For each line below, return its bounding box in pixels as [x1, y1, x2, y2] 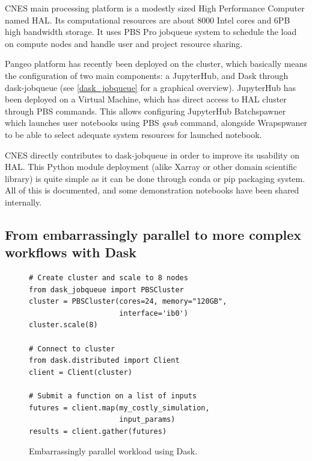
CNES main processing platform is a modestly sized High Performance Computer [5, 2, 305, 14]
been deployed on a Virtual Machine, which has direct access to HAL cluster [5, 93, 287, 105]
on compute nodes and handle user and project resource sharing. [5, 37, 243, 49]
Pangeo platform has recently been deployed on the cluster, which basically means [5, 57, 308, 70]
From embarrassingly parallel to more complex [5, 225, 302, 243]
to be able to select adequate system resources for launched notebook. [5, 128, 262, 140]
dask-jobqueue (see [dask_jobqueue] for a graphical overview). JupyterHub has [5, 81, 296, 93]
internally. [5, 195, 42, 208]
